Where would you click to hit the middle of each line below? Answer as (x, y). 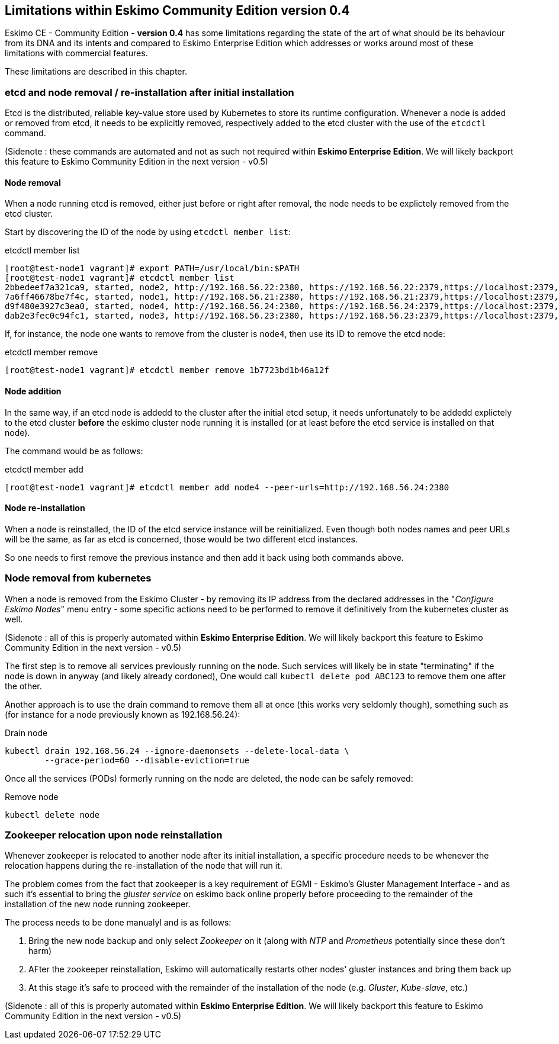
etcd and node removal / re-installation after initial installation (150, 92)
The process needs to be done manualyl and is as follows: (118, 923)
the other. (23, 686)
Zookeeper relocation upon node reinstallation (114, 835)
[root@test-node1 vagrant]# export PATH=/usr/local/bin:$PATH (152, 269)
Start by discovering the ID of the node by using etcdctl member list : (148, 232)
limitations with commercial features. (76, 53)
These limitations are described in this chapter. (96, 72)
